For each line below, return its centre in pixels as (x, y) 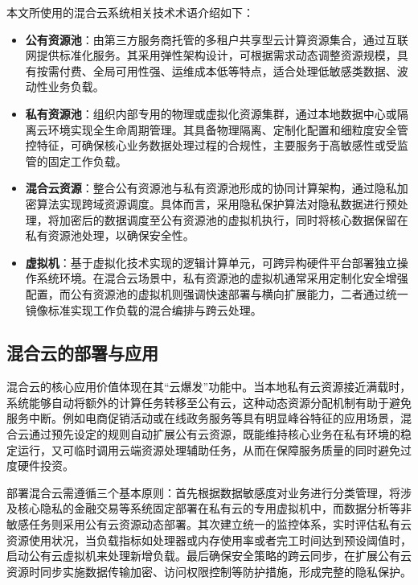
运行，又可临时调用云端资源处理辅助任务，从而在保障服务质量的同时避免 (209, 449)
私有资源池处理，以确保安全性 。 (110, 235)
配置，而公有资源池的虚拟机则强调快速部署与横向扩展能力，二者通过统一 (217, 293)
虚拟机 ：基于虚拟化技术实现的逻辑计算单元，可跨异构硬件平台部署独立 (211, 262)
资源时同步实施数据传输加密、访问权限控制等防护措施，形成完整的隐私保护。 (209, 571)
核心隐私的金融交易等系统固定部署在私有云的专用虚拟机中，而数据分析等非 (214, 508)
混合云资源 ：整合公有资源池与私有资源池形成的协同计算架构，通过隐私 (211, 188)
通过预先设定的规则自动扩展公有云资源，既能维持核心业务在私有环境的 (214, 434)
